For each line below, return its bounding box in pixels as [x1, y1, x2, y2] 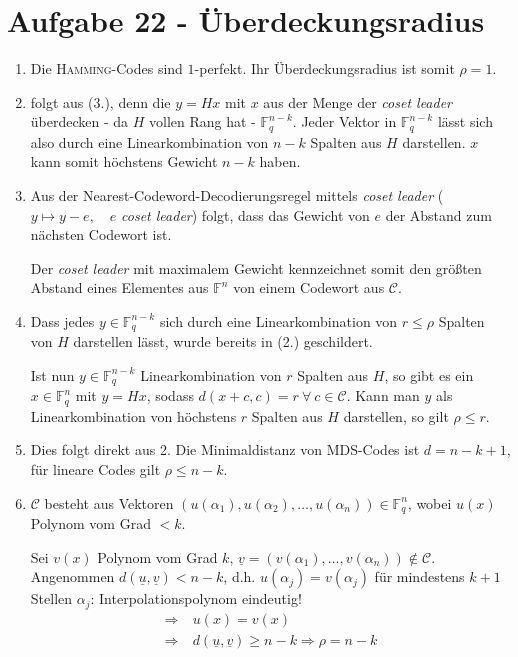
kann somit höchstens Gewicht [30, 151, 218, 172]
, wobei [407, 492, 452, 513]
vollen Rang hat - [149, 111, 256, 132]
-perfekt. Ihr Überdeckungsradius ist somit [194, 58, 455, 79]
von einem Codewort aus [233, 277, 385, 298]
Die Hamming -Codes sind [30, 58, 183, 79]
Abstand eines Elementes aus [30, 277, 209, 298]
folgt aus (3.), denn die [30, 91, 171, 112]
